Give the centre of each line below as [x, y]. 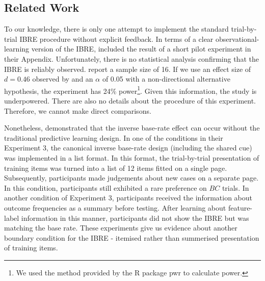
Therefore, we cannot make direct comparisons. [78, 110]
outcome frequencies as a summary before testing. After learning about [115, 207]
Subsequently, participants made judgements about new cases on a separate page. [131, 178]
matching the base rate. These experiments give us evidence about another [121, 228]
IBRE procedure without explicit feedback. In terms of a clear [116, 39]
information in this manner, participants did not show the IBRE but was [135, 218]
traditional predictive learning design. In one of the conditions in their [114, 137]
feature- [240, 207]
